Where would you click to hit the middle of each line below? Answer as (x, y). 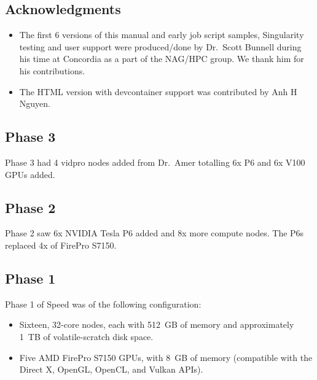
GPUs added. (30, 174)
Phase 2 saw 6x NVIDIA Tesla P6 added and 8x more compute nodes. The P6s (155, 233)
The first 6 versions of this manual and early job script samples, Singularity (162, 35)
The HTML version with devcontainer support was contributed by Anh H (158, 91)
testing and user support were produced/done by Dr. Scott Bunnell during (160, 46)
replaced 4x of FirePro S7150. (61, 245)
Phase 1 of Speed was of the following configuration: (103, 304)
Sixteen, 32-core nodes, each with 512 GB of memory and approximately (157, 324)
